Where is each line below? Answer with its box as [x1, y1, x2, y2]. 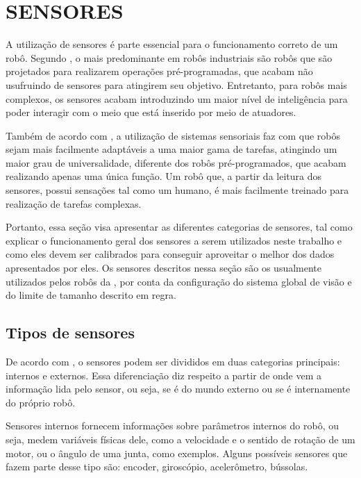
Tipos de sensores [6, 322, 135, 343]
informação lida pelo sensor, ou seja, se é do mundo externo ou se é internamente [6, 381, 351, 396]
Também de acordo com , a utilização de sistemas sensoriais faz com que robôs [6, 128, 341, 142]
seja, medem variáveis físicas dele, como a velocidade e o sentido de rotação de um [6, 431, 355, 446]
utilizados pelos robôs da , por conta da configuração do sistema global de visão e [6, 274, 352, 288]
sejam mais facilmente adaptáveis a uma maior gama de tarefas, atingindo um [6, 142, 337, 156]
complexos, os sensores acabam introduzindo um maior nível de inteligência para [6, 91, 348, 106]
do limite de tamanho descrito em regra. [6, 288, 176, 302]
